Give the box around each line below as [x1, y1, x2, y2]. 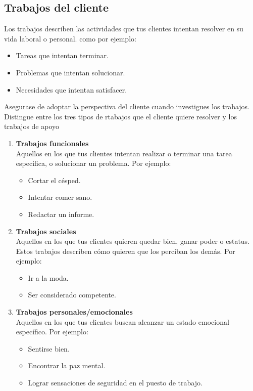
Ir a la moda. [28, 272, 69, 283]
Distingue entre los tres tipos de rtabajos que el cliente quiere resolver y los [4, 111, 237, 121]
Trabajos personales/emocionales [16, 307, 133, 317]
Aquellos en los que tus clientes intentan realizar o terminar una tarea [16, 148, 232, 158]
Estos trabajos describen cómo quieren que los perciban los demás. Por [16, 245, 235, 256]
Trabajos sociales [16, 226, 76, 236]
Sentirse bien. [28, 343, 70, 354]
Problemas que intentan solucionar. [16, 67, 125, 77]
